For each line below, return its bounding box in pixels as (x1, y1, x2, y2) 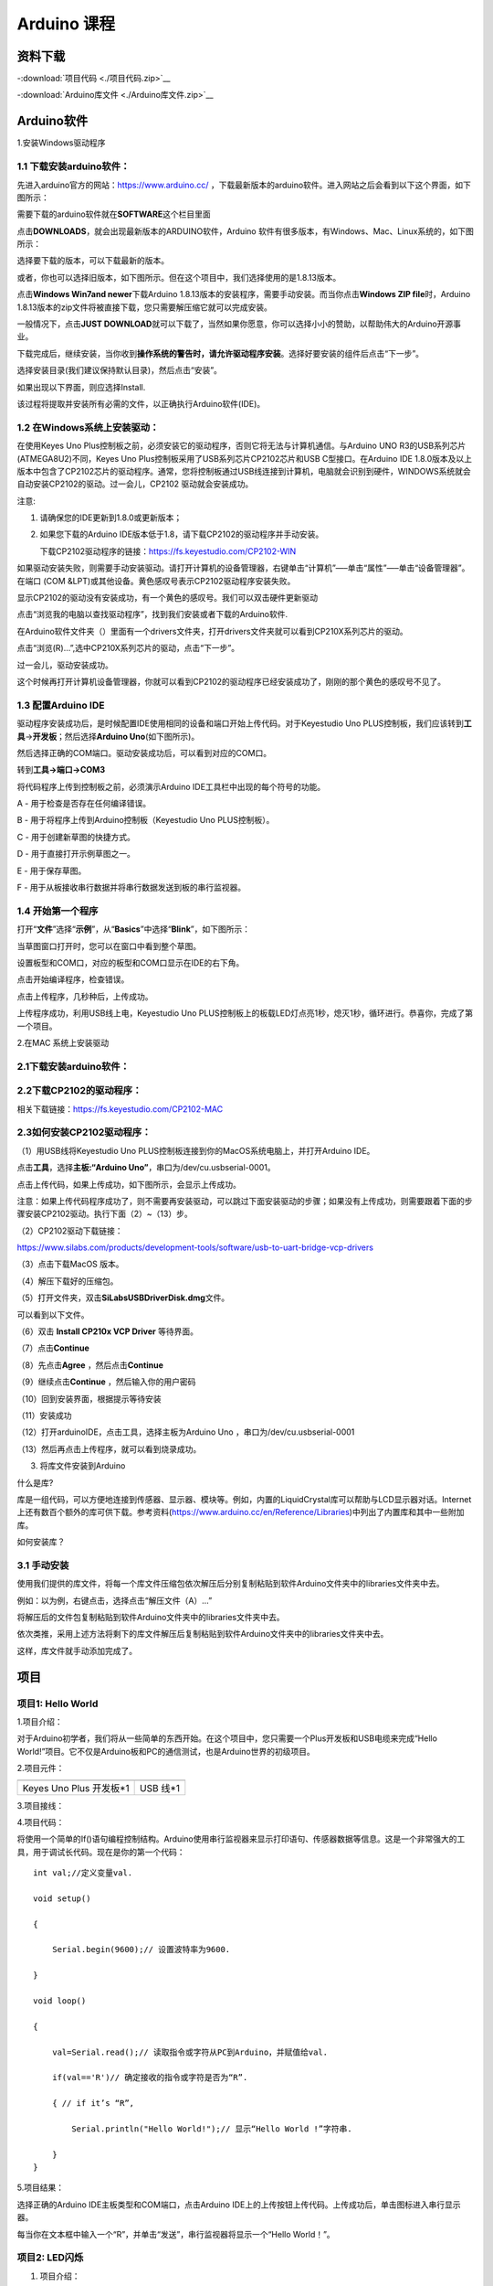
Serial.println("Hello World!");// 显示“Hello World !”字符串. (71, 2123, 352, 2134)
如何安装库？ (16, 1536, 66, 1547)
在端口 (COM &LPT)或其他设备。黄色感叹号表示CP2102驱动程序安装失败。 (16, 575, 296, 586)
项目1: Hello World (16, 1697, 99, 1710)
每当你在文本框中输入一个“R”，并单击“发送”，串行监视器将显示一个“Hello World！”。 (16, 2228, 335, 2239)
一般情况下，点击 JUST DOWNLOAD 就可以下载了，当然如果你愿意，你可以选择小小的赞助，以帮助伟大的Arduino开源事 (16, 318, 461, 329)
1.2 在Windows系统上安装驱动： (16, 421, 160, 433)
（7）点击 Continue (16, 1342, 90, 1353)
